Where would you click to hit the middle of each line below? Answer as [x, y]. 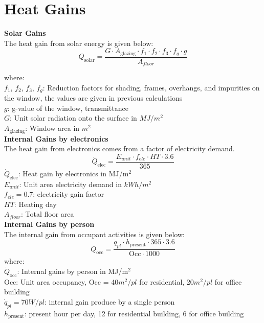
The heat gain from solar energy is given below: [79, 43]
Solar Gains [25, 33]
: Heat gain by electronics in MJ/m [73, 173]
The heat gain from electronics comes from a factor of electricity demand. [119, 148]
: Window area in [52, 128]
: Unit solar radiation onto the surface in [73, 118]
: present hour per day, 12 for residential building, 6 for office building [134, 313]
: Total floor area [47, 214]
